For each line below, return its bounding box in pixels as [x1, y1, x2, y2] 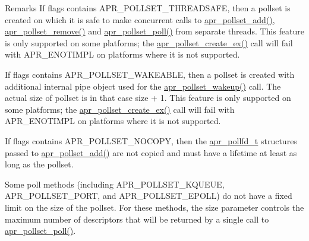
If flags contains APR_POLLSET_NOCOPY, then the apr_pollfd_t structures [5, 134, 297, 147]
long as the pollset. [5, 158, 74, 170]
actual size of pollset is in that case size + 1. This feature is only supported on [5, 91, 291, 104]
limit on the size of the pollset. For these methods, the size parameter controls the [5, 201, 304, 213]
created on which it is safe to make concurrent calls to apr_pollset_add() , [5, 13, 275, 26]
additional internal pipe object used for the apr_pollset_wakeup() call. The [5, 80, 281, 92]
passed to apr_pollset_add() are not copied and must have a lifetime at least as [5, 146, 297, 158]
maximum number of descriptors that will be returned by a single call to [5, 213, 269, 225]
